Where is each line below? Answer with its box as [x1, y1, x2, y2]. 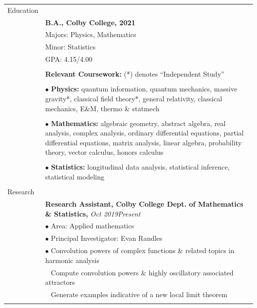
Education [7, 4, 39, 15]
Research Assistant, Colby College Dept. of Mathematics [45, 199, 244, 209]
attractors [45, 277, 75, 287]
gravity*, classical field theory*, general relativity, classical [45, 93, 222, 103]
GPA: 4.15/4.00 [45, 54, 92, 64]
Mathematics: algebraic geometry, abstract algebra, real [51, 118, 226, 128]
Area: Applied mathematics [51, 220, 134, 231]
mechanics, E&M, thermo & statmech [45, 103, 160, 113]
